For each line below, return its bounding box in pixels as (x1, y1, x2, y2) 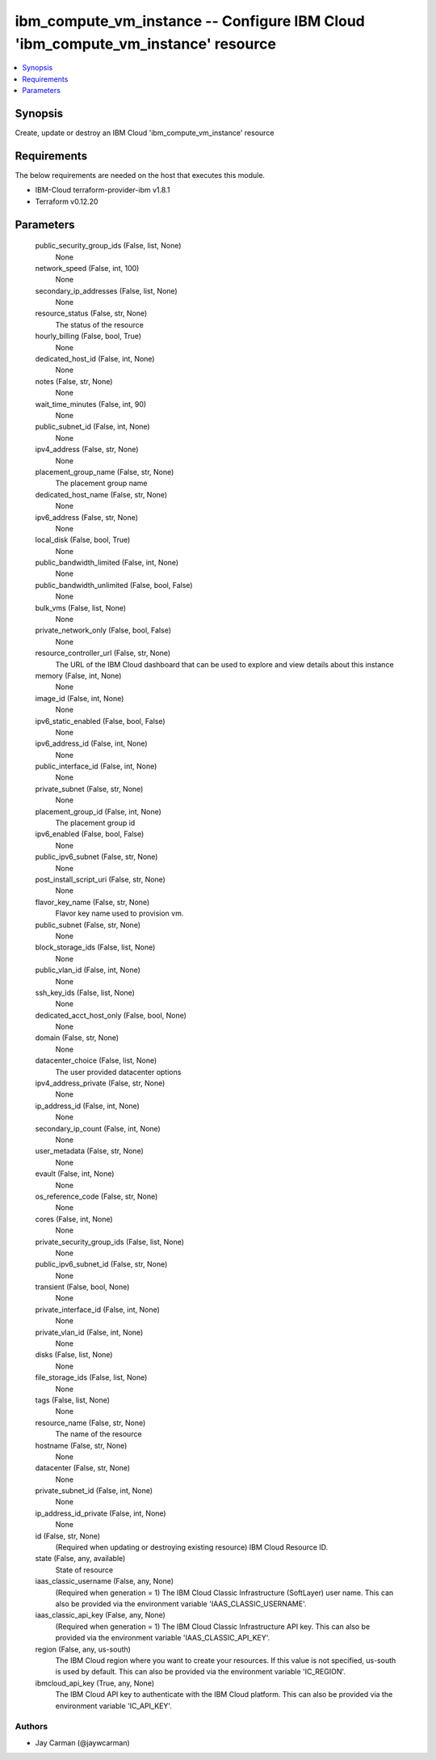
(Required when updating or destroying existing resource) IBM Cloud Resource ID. (55, 1542, 329, 1552)
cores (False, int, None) (35, 1214, 113, 1224)
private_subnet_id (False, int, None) (35, 1486, 153, 1496)
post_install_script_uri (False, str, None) (35, 874, 166, 884)
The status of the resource (55, 319, 145, 329)
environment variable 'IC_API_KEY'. (55, 1701, 173, 1711)
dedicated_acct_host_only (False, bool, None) (35, 1010, 187, 1020)
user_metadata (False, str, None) (35, 1146, 145, 1156)
